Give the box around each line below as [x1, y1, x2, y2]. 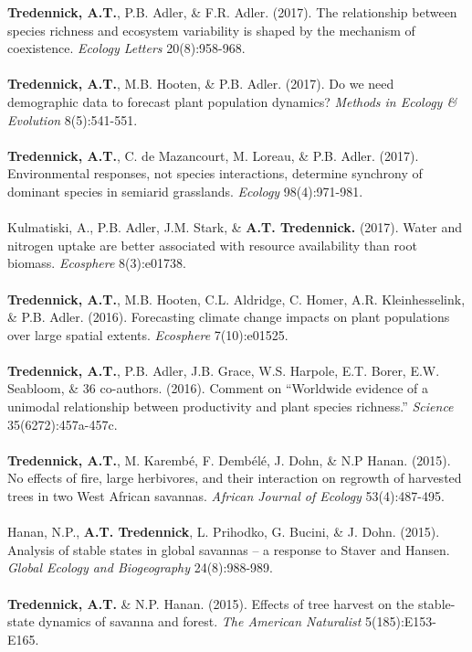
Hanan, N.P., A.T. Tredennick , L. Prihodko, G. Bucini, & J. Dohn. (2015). [7, 522, 440, 541]
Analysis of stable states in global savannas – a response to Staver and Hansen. [7, 540, 450, 559]
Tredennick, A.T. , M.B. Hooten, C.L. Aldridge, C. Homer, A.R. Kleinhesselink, [7, 289, 466, 308]
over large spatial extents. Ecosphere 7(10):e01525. [7, 325, 288, 344]
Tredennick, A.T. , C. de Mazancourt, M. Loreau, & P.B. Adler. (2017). [7, 145, 419, 165]
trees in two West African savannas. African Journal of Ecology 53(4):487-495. [7, 486, 445, 506]
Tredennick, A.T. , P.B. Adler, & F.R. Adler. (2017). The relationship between [7, 3, 457, 21]
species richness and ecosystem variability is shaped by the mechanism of [7, 20, 415, 39]
